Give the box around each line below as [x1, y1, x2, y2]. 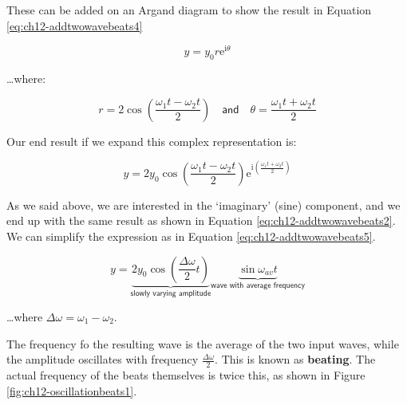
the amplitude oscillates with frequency [6, 351, 199, 368]
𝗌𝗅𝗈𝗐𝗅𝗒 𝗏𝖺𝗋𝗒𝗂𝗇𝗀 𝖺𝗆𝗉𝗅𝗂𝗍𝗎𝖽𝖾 [130, 289, 211, 298]
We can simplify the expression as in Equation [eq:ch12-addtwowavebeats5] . [6, 227, 376, 244]
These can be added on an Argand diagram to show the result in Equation [6, 2, 372, 18]
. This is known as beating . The [215, 351, 376, 368]
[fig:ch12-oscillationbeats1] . [6, 382, 137, 399]
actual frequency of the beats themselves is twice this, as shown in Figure [6, 366, 366, 383]
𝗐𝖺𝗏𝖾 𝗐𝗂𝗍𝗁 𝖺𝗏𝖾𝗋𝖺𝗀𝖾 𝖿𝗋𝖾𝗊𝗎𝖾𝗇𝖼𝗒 [211, 281, 305, 289]
